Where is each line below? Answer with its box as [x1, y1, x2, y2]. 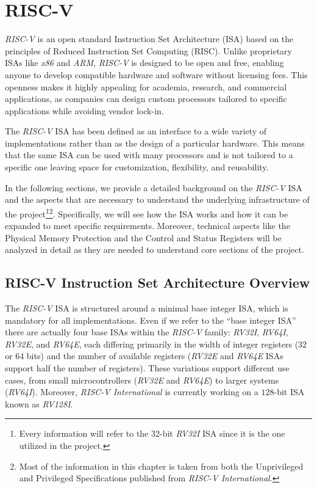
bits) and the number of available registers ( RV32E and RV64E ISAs [26, 349, 283, 362]
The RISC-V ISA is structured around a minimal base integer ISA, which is [5, 302, 288, 315]
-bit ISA [274, 385, 305, 398]
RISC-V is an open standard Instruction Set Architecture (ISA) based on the [5, 32, 294, 45]
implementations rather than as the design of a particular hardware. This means [5, 136, 305, 149]
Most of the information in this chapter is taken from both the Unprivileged [19, 459, 304, 472]
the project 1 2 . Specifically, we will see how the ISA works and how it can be [5, 205, 288, 220]
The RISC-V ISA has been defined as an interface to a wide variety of [5, 125, 267, 137]
